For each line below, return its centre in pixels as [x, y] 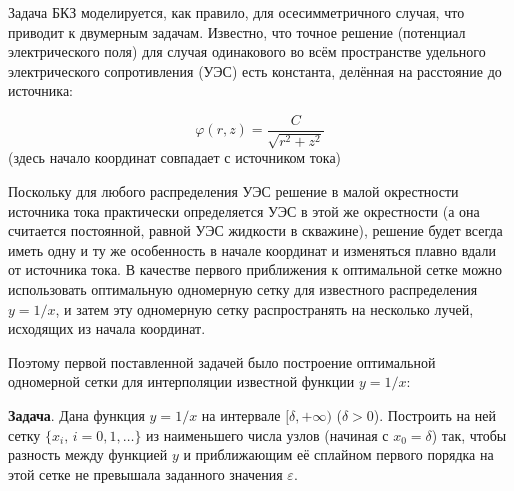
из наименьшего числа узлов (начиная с [267, 434]
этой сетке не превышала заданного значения [145, 473]
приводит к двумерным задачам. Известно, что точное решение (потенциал [237, 31]
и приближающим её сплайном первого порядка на [338, 454]
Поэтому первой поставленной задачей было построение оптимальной [222, 361]
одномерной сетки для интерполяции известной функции [181, 381]
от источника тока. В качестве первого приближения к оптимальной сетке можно [255, 269]
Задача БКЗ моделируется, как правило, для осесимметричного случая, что [236, 12]
